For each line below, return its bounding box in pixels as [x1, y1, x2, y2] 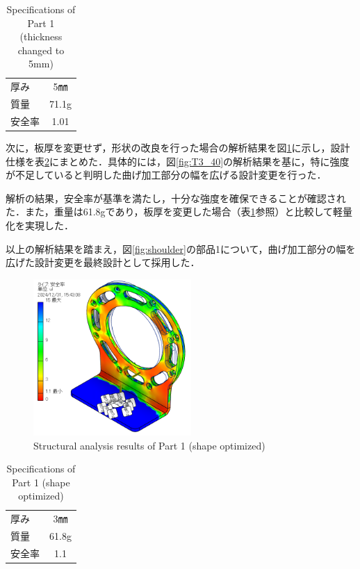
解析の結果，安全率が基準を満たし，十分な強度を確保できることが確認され [6, 190, 346, 205]
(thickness [19, 29, 63, 44]
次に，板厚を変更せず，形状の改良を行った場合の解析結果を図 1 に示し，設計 [6, 140, 350, 154]
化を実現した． [6, 217, 74, 232]
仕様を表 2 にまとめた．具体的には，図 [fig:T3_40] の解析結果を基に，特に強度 [6, 154, 350, 168]
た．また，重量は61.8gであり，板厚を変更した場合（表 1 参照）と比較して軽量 [6, 204, 353, 219]
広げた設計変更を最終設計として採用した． [6, 255, 200, 270]
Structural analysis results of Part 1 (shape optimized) [33, 438, 265, 452]
